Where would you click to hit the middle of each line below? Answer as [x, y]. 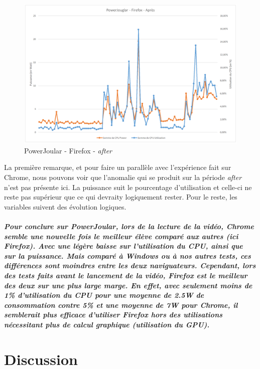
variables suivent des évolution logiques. [65, 206]
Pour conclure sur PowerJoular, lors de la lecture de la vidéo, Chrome [129, 226]
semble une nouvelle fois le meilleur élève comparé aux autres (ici [121, 236]
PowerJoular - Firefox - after [68, 150]
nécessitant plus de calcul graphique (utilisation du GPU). [107, 324]
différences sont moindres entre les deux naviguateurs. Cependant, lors [130, 265]
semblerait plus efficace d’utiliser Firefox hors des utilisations [113, 315]
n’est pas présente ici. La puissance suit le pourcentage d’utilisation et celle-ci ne [128, 187]
